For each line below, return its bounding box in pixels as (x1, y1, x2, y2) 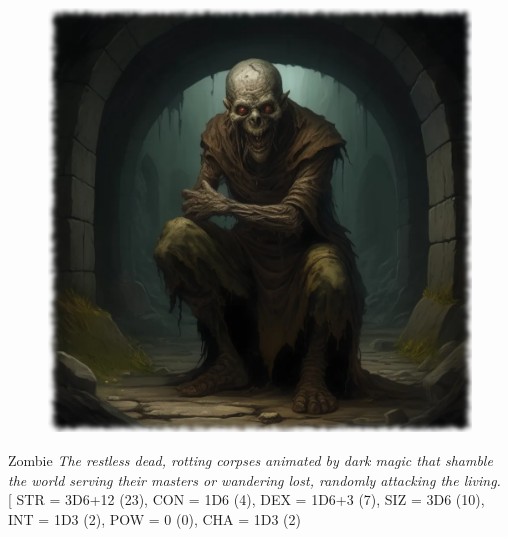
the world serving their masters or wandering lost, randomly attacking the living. (8, 469, 501, 490)
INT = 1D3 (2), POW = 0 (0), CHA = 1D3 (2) (8, 508, 302, 529)
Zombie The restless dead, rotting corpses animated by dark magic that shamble (8, 449, 493, 470)
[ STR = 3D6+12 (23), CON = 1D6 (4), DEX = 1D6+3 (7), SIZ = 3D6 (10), (8, 489, 485, 510)
